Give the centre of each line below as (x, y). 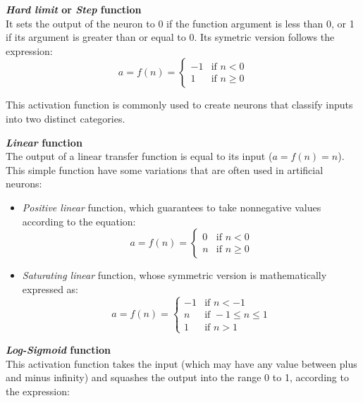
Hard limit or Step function (74, 9)
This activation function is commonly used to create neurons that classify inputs (179, 105)
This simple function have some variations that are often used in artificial (165, 169)
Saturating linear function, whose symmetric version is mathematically (174, 275)
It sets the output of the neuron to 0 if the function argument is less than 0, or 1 (180, 23)
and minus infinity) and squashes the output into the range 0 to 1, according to (177, 377)
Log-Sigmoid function (58, 349)
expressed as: (50, 289)
